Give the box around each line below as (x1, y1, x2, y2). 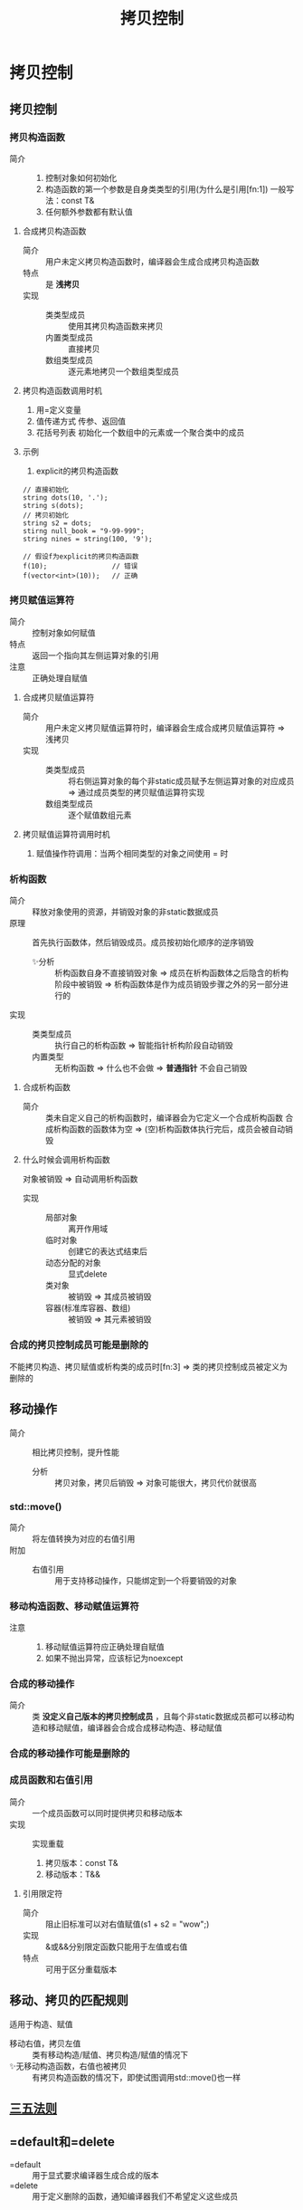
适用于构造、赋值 (9, 2018, 73, 2029)
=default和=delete (9, 2134, 116, 2150)
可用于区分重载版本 (44, 1964, 118, 1975)
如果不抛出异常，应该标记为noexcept (44, 1653, 184, 1664)
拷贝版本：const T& (44, 1857, 118, 1868)
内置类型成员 (44, 331, 93, 342)
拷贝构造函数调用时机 (22, 385, 102, 396)
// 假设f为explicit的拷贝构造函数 (22, 551, 139, 561)
